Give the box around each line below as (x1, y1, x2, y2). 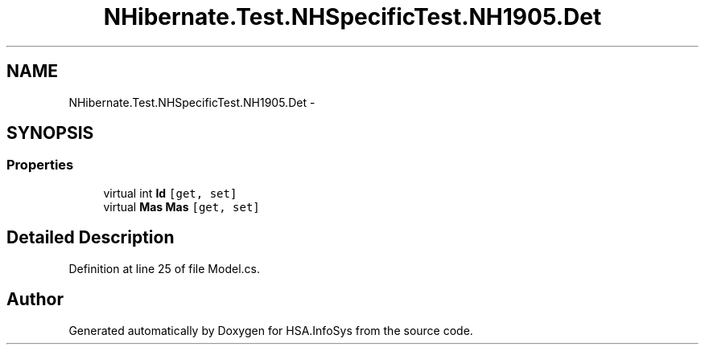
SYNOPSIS (6, 123, 94, 144)
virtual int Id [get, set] (103, 186, 237, 200)
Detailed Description (6, 227, 175, 248)
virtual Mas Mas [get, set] (103, 199, 260, 214)
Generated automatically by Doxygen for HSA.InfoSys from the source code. (68, 323, 473, 337)
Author (6, 289, 64, 310)
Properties (6, 157, 74, 173)
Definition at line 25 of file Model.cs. (68, 261, 260, 275)
